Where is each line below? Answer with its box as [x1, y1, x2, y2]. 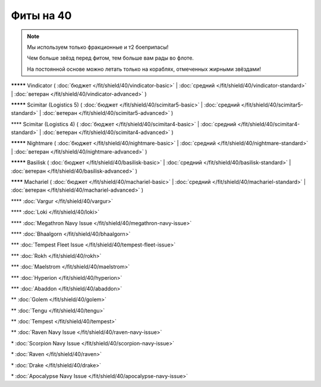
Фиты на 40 [11, 9, 72, 22]
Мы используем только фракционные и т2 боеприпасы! [27, 43, 169, 51]
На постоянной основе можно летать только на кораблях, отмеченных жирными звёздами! [27, 65, 262, 73]
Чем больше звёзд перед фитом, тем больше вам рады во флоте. [27, 54, 194, 62]
